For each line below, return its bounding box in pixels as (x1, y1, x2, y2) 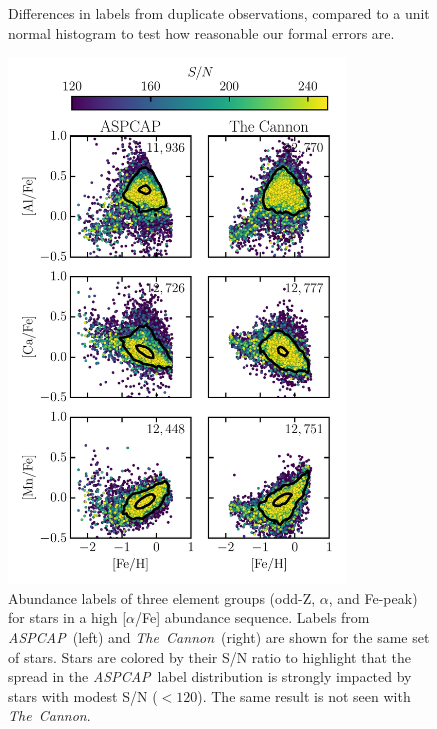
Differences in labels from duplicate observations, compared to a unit (8, 3, 430, 23)
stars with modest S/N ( (8, 685, 158, 706)
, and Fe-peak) (328, 587, 418, 608)
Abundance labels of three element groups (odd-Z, (8, 587, 316, 608)
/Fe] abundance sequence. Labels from (135, 607, 370, 628)
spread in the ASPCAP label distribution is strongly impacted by (8, 666, 412, 687)
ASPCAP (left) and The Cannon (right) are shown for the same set (8, 627, 430, 648)
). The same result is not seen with (197, 685, 411, 706)
